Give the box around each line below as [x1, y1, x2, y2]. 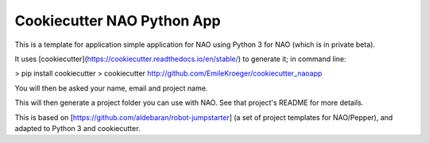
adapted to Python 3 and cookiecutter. [14, 123, 141, 133]
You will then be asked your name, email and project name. [14, 83, 208, 93]
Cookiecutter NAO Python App [14, 12, 222, 29]
